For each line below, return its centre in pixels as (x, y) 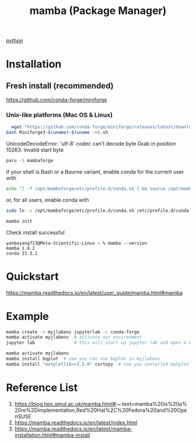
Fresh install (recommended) (60, 86)
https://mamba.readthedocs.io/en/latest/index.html (76, 422)
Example (27, 316)
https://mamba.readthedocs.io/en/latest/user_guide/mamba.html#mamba (94, 292)
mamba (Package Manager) (98, 11)
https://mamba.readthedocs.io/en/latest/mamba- (73, 429)
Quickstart (33, 276)
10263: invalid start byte (35, 150)
